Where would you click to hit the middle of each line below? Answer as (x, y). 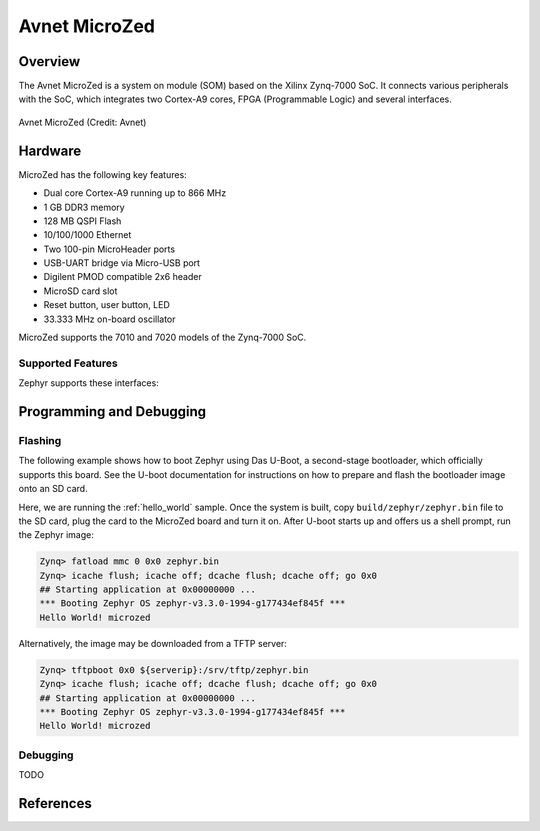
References (55, 803)
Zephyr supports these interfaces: (88, 383)
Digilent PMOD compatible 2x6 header (122, 277)
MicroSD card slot (80, 291)
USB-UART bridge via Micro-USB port (121, 263)
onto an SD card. (53, 489)
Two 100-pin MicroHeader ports (109, 249)
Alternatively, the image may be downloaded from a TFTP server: (152, 643)
